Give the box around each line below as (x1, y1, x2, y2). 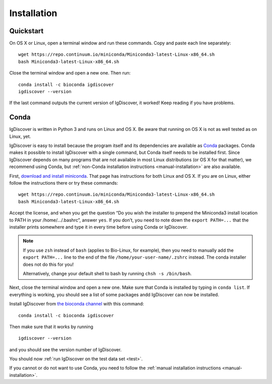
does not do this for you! (23, 261, 74, 267)
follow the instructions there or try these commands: (9, 180, 118, 186)
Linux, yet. (9, 133, 31, 139)
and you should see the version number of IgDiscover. (9, 346, 122, 352)
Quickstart (9, 27, 44, 35)
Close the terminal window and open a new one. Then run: (9, 70, 131, 76)
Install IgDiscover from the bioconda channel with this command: (9, 301, 145, 307)
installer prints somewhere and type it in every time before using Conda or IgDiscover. (9, 224, 188, 230)
